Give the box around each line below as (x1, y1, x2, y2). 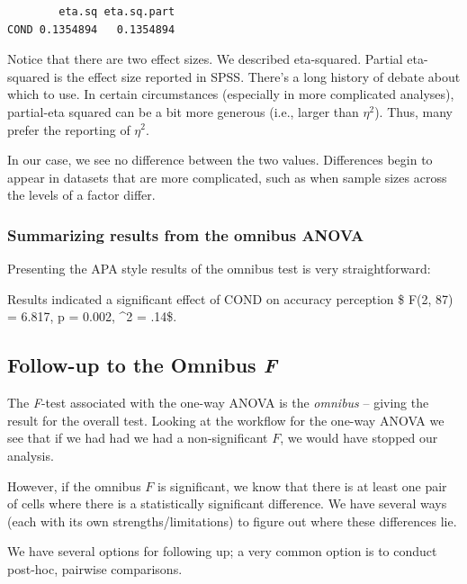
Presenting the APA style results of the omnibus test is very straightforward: (7, 259, 431, 278)
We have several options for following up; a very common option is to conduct (7, 542, 437, 561)
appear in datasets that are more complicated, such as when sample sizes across (7, 167, 447, 186)
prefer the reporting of (7, 120, 130, 139)
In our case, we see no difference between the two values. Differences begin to (7, 150, 433, 169)
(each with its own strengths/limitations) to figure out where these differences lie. (7, 511, 457, 530)
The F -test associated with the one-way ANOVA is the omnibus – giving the (7, 393, 429, 412)
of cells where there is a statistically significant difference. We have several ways (7, 494, 447, 513)
